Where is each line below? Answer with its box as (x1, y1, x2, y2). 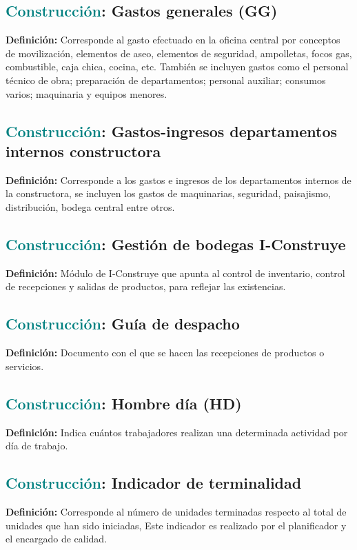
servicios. (6, 358, 44, 373)
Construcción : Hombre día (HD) (6, 392, 242, 414)
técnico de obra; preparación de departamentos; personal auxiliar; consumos (6, 72, 326, 87)
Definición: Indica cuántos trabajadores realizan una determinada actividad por (6, 425, 348, 439)
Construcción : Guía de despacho (6, 313, 240, 334)
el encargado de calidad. (6, 531, 108, 546)
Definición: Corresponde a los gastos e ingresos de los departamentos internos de (6, 172, 351, 187)
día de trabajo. (6, 438, 68, 453)
